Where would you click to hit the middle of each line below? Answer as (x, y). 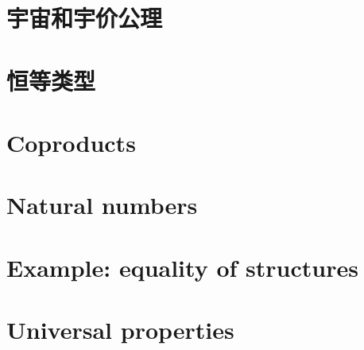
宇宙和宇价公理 (85, 18)
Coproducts (71, 142)
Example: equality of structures (182, 267)
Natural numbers (102, 205)
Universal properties (120, 330)
